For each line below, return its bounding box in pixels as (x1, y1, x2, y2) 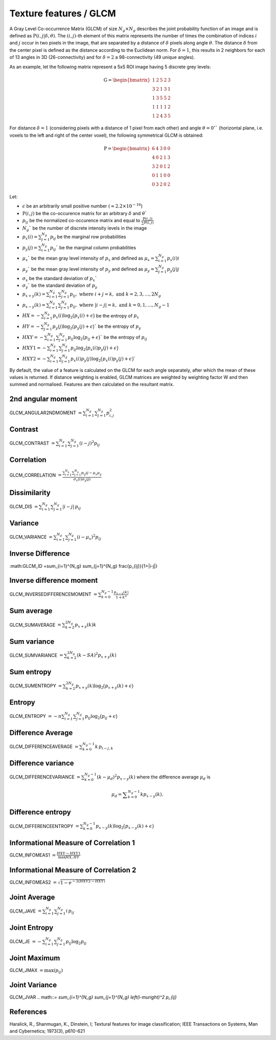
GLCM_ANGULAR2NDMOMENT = (9, 410, 82, 416)
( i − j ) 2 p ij (79, 439, 100, 448)
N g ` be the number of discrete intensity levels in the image (22, 225, 147, 232)
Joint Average (9, 893, 55, 901)
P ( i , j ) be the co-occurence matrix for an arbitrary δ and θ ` (22, 210, 148, 216)
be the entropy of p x (96, 312, 140, 320)
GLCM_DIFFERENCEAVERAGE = (9, 743, 79, 750)
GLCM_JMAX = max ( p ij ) (9, 967, 63, 974)
